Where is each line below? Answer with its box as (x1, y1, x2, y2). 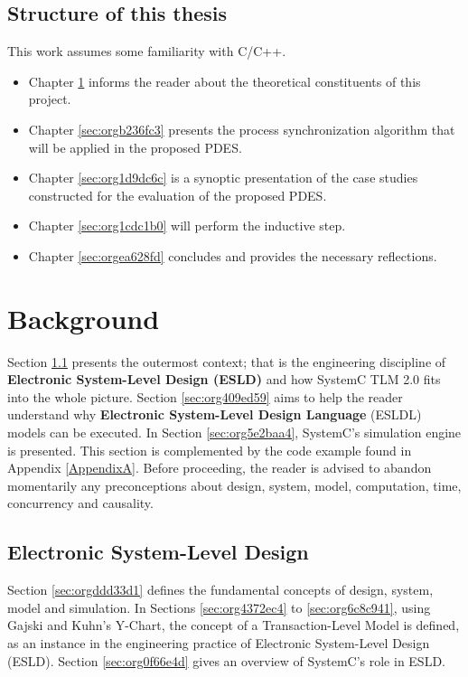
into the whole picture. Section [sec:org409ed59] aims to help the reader (7, 387, 403, 406)
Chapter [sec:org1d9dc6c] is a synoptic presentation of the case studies (28, 168, 418, 187)
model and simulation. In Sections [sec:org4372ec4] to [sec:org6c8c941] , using (7, 597, 431, 616)
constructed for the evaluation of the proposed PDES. (28, 185, 327, 204)
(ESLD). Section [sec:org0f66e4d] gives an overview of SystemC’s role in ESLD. (7, 651, 445, 670)
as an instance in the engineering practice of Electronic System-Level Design (7, 634, 430, 652)
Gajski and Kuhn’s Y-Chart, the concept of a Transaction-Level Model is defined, (7, 616, 460, 635)
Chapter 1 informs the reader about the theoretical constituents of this (28, 71, 421, 90)
